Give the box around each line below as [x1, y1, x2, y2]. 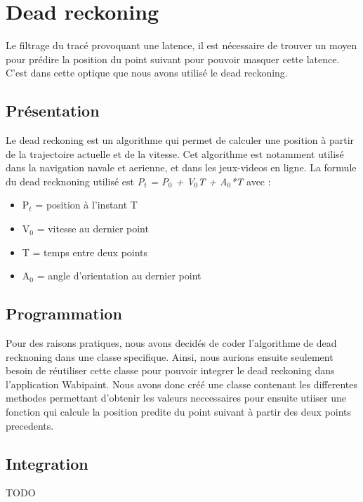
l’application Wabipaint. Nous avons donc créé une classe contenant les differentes [6, 376, 358, 391]
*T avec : [231, 173, 271, 188]
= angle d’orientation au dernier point [37, 268, 202, 283]
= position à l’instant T [35, 197, 138, 212]
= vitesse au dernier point [37, 221, 149, 236]
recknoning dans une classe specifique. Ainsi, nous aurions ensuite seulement [6, 349, 334, 364]
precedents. [6, 418, 54, 432]
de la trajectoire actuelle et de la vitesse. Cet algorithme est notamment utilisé [6, 146, 344, 161]
